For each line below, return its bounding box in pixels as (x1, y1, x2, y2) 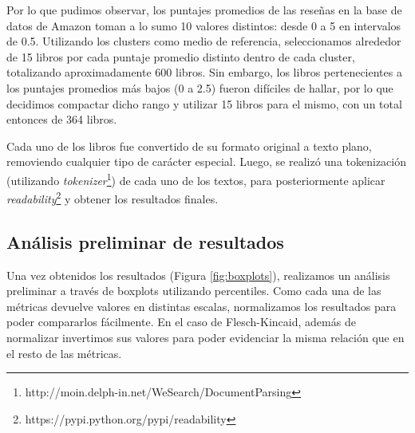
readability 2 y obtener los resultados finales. (6, 188, 219, 207)
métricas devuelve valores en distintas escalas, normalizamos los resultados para (6, 297, 397, 314)
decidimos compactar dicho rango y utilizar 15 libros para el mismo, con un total (6, 95, 402, 112)
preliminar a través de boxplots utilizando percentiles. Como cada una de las (6, 282, 381, 299)
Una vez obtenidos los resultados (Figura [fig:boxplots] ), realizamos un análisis (6, 266, 390, 283)
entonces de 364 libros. (6, 111, 117, 128)
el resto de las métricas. (6, 344, 122, 361)
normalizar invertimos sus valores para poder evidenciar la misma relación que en (6, 329, 405, 346)
